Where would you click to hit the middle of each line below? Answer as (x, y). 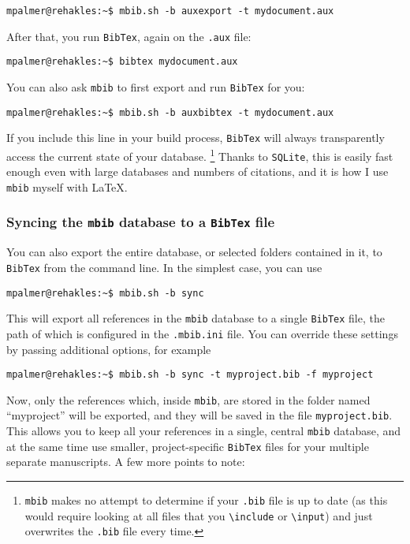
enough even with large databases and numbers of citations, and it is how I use (198, 171)
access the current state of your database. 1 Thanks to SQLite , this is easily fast (200, 155)
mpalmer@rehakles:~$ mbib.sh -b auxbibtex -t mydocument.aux (170, 112)
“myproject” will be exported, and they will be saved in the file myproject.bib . (199, 415)
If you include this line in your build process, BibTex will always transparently (196, 138)
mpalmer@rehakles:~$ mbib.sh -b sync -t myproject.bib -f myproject (190, 375)
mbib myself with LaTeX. (67, 186)
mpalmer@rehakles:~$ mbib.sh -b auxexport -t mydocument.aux (170, 11)
